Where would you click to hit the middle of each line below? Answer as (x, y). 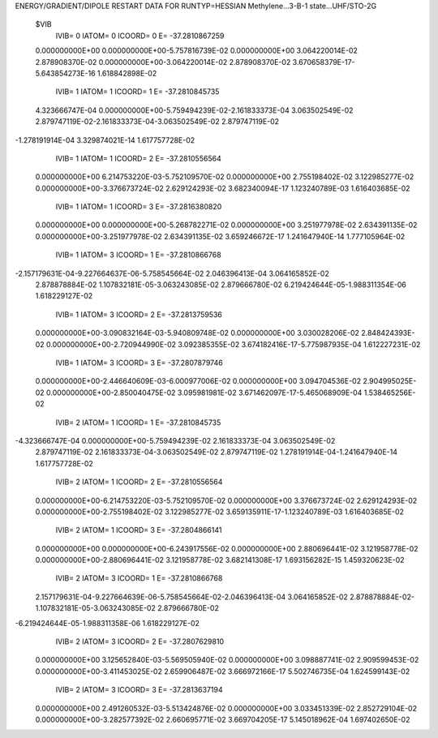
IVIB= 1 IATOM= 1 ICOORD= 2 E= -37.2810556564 (139, 158)
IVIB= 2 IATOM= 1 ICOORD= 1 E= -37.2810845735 (138, 423)
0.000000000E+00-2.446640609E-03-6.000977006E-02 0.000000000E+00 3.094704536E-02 (198, 381)
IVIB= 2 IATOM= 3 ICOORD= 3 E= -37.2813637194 (139, 690)
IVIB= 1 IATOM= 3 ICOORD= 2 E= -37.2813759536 (139, 314)
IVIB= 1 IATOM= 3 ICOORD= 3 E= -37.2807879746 (139, 363)
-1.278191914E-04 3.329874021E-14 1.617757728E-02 (105, 140)
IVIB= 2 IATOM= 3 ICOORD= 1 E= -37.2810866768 (139, 578)
